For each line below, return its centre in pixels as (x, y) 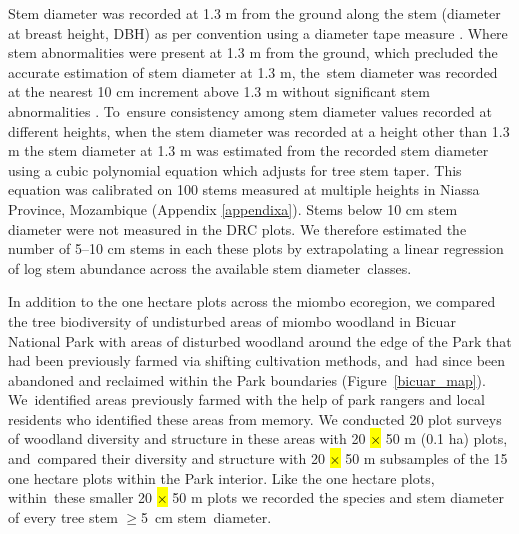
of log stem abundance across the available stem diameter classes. (210, 267)
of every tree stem (63, 516)
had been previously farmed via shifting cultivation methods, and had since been (257, 360)
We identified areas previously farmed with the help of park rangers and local (246, 399)
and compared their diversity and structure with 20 (166, 458)
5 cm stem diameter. (206, 516)
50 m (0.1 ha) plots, (446, 438)
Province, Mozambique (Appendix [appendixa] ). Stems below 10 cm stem (233, 208)
